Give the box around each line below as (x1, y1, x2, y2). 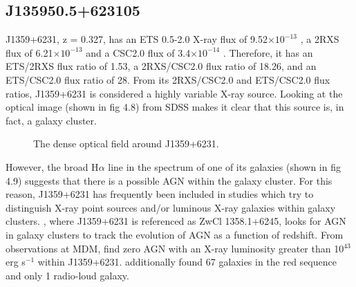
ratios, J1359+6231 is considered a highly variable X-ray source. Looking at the (6, 86, 343, 100)
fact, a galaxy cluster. (6, 113, 97, 127)
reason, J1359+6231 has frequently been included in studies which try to (6, 187, 314, 201)
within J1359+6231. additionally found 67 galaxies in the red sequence (37, 254, 337, 269)
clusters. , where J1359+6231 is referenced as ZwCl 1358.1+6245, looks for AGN (6, 214, 346, 228)
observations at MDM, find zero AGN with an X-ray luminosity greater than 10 (6, 241, 344, 255)
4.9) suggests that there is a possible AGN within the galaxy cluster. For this (6, 173, 332, 187)
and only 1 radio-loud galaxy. (6, 268, 129, 282)
